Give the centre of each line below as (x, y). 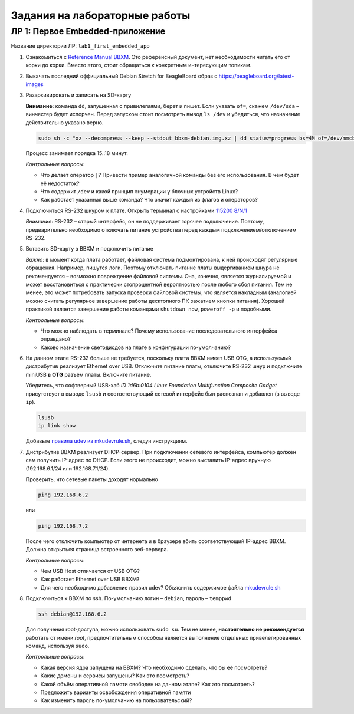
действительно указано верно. (65, 122)
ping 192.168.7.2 (63, 526)
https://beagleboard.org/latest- (256, 76)
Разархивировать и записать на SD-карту (78, 95)
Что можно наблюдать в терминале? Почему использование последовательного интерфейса (159, 331)
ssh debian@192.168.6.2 (73, 614)
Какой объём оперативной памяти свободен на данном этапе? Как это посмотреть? (147, 684)
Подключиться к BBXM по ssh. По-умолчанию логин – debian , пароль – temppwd (128, 598)
